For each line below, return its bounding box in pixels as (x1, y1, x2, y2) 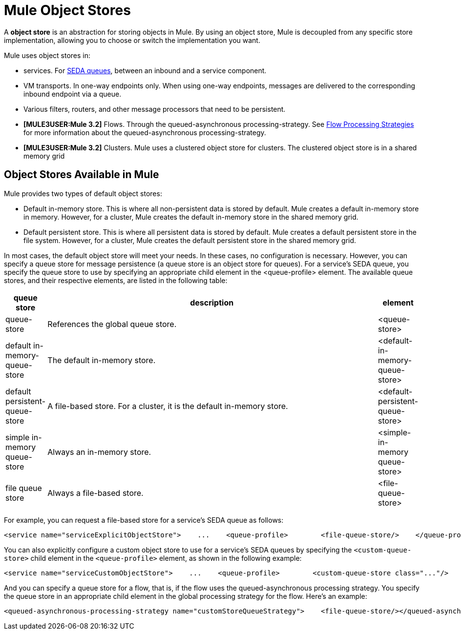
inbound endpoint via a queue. (23, 89, 122, 98)
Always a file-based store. (47, 488, 144, 498)
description (190, 297, 234, 307)
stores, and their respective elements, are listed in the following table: (4, 276, 228, 285)
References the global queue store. (47, 319, 177, 329)
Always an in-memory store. (47, 447, 151, 457)
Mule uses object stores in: (4, 51, 91, 60)
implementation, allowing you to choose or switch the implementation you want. (4, 36, 260, 44)
